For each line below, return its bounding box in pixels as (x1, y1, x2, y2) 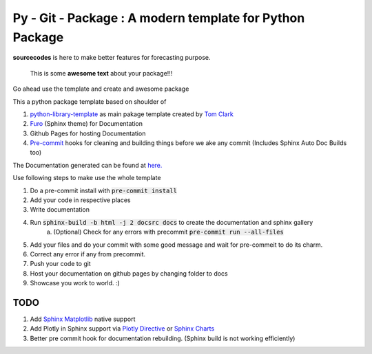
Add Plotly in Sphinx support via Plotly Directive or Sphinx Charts (30, 324, 215, 333)
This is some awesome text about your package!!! (30, 69, 173, 77)
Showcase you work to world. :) (30, 279, 120, 287)
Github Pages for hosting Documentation (30, 129, 146, 137)
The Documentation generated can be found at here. (12, 161, 163, 169)
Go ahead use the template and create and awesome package (12, 85, 189, 93)
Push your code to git (30, 260, 91, 268)
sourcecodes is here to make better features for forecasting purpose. (12, 54, 211, 62)
